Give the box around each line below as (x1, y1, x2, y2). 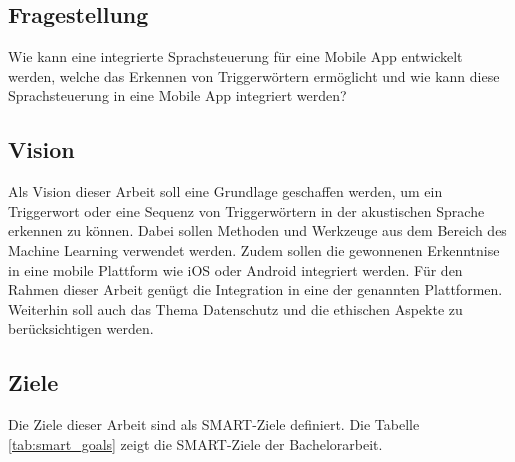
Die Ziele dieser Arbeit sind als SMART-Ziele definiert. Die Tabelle (8, 414, 420, 435)
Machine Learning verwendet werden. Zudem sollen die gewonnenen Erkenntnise (8, 239, 500, 260)
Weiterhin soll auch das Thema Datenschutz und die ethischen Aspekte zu (8, 298, 463, 319)
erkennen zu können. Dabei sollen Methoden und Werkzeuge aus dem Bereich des (8, 220, 507, 241)
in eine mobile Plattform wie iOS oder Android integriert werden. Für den (8, 259, 463, 280)
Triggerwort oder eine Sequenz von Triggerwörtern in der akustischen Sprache (8, 200, 485, 221)
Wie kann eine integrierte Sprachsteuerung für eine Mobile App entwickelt (8, 46, 463, 67)
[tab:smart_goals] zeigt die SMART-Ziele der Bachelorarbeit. (8, 433, 383, 454)
